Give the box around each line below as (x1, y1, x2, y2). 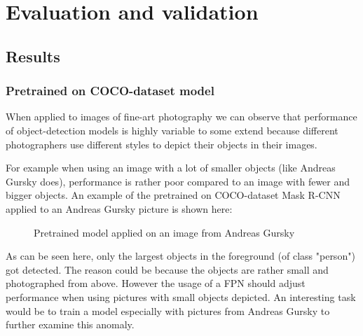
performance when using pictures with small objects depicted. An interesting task (6, 289, 356, 304)
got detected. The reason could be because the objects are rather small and (6, 262, 329, 276)
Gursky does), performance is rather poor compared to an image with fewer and (6, 174, 350, 188)
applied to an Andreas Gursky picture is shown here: (6, 201, 233, 216)
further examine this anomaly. (6, 317, 135, 332)
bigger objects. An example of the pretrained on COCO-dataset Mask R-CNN (6, 188, 341, 202)
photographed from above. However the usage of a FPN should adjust (6, 276, 306, 290)
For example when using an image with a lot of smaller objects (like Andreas (6, 160, 336, 175)
